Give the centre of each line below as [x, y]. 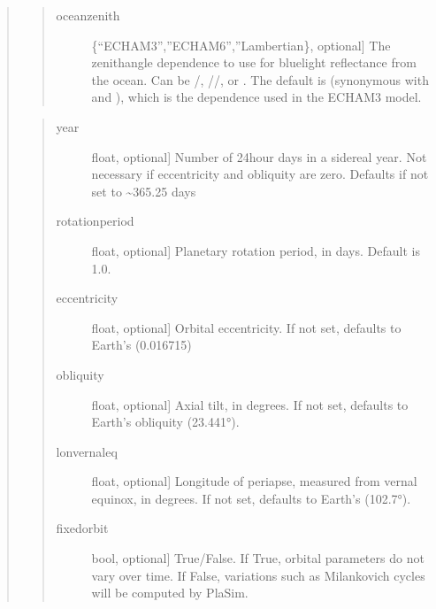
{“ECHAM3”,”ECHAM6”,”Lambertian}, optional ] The [241, 45]
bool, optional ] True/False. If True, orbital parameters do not [258, 558]
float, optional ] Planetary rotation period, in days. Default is [256, 250]
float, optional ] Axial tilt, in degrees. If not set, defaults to [250, 404]
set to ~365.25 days [144, 191]
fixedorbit [82, 528]
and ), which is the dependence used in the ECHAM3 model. [256, 97]
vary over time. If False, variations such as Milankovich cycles [258, 575]
